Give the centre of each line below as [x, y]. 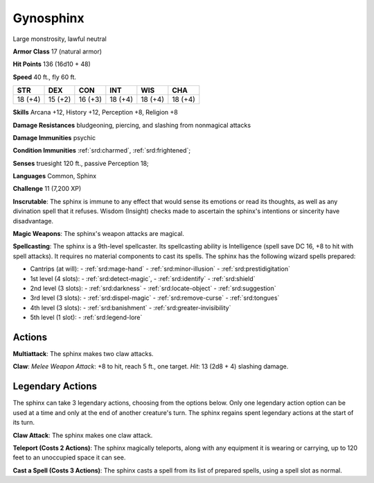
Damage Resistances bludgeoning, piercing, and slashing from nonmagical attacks [132, 125]
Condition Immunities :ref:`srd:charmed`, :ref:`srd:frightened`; [101, 151]
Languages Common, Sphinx [55, 176]
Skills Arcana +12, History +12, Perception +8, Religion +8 [95, 112]
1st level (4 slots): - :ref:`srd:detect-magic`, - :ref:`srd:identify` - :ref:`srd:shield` [143, 278]
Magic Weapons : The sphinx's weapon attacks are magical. [99, 234]
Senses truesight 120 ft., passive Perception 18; [81, 163]
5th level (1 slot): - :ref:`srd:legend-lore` [86, 317]
